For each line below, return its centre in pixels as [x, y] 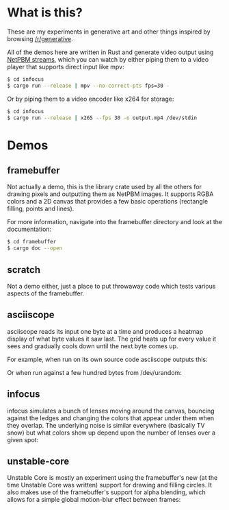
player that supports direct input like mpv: [66, 66]
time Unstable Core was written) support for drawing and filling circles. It [110, 485]
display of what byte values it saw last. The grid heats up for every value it [112, 339]
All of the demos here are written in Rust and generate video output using [110, 52]
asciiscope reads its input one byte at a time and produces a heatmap [105, 331]
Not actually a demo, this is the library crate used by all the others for [104, 187]
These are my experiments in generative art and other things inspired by [109, 32]
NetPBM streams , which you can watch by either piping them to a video [108, 59]
